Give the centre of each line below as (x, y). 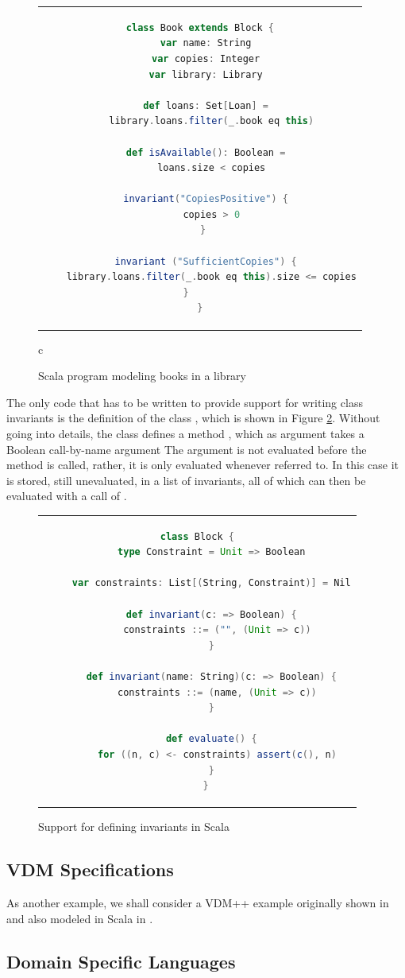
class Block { (197, 536)
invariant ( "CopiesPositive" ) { (206, 199)
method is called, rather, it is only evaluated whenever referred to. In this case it (203, 465)
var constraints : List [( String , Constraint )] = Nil (211, 583)
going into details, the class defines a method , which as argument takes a (185, 433)
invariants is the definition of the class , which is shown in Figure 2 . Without (193, 418)
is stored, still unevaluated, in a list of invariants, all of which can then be (186, 480)
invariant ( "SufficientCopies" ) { (206, 261)
